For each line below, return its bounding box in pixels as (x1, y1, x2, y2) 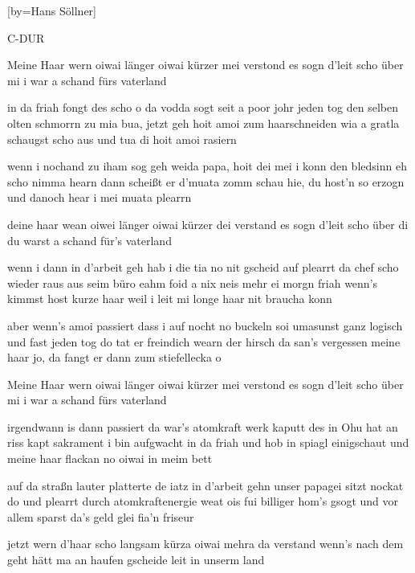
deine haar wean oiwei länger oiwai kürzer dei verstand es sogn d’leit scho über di (7, 215, 409, 232)
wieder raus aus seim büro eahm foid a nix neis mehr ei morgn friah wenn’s (7, 274, 378, 291)
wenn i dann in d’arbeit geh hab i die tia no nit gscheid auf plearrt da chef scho (7, 259, 399, 276)
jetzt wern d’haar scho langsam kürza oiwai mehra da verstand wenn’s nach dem (7, 535, 404, 552)
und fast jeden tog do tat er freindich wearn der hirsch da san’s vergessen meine (7, 333, 401, 350)
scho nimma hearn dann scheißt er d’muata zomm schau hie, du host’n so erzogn (7, 173, 405, 190)
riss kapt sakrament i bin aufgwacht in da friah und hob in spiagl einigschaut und (7, 434, 409, 451)
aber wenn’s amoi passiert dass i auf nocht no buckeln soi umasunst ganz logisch (7, 317, 403, 334)
